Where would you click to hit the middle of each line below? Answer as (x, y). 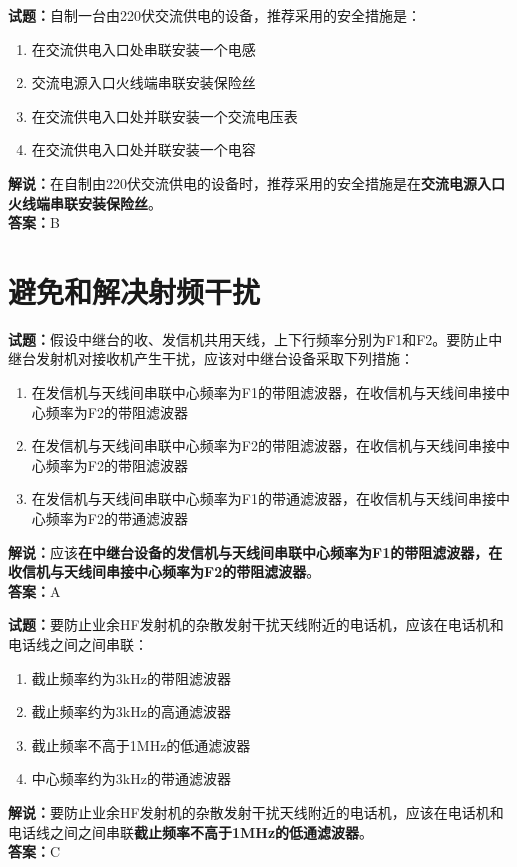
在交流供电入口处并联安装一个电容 (143, 149)
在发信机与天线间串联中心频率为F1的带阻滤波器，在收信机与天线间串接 (263, 392)
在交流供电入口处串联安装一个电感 (143, 48)
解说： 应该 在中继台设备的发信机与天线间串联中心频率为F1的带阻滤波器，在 (255, 551)
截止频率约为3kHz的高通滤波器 (131, 711)
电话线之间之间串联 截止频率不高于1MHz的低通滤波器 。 (191, 831)
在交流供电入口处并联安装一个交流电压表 (164, 115)
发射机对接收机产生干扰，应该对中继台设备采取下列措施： (224, 358)
